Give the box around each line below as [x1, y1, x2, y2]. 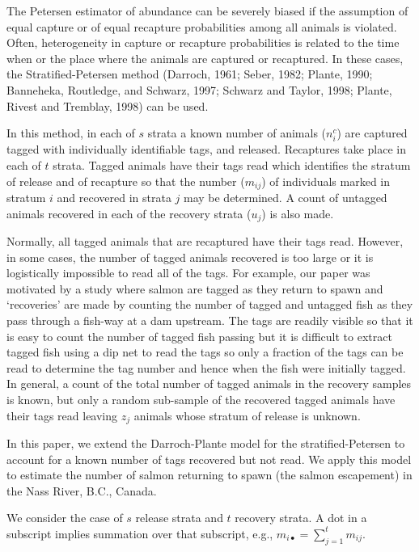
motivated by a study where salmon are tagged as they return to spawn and [6, 280, 383, 297]
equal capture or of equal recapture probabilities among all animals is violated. [6, 18, 397, 35]
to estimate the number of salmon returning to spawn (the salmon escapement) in [6, 466, 413, 483]
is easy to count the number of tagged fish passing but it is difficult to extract [6, 327, 392, 344]
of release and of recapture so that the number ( [6, 172, 245, 189]
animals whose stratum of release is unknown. [133, 407, 361, 423]
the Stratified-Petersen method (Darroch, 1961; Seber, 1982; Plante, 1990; [6, 65, 373, 82]
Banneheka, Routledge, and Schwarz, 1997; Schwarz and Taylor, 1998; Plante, [6, 81, 392, 98]
